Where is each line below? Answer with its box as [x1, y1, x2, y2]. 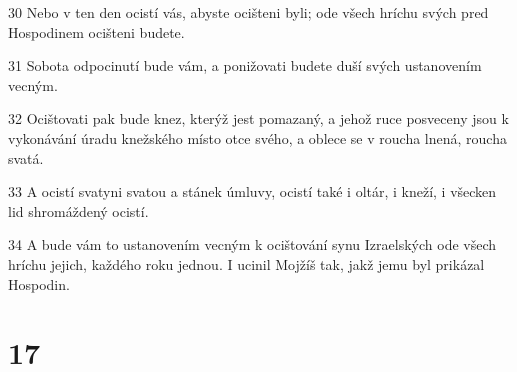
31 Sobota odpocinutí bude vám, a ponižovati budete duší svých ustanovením [8, 55, 482, 76]
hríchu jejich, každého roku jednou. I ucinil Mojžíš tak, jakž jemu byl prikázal [8, 253, 485, 274]
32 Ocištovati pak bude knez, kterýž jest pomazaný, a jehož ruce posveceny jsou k [8, 108, 509, 129]
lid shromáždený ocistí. [8, 200, 149, 221]
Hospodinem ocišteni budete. [8, 21, 185, 42]
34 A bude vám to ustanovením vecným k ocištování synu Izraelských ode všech [8, 234, 497, 255]
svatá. [8, 147, 44, 168]
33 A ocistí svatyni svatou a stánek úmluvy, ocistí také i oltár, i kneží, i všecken [8, 181, 497, 202]
